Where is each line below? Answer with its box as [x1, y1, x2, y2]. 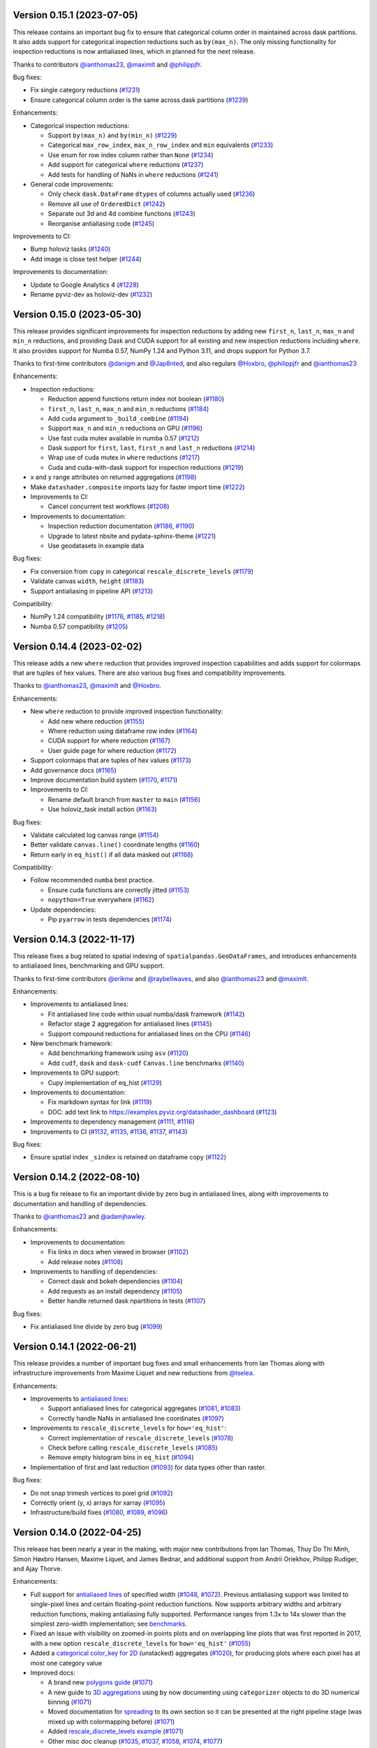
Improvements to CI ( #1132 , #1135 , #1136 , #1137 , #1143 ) [30, 1127, 188, 1136]
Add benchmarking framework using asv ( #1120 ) [47, 1049, 188, 1057]
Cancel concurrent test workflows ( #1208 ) [47, 502, 170, 510]
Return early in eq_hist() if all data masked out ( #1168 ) [30, 850, 193, 859]
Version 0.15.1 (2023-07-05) [13, 9, 139, 21]
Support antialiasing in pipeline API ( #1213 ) [30, 587, 154, 595]
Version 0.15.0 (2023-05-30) [13, 308, 142, 320]
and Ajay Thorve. [13, 1565, 63, 1573]
